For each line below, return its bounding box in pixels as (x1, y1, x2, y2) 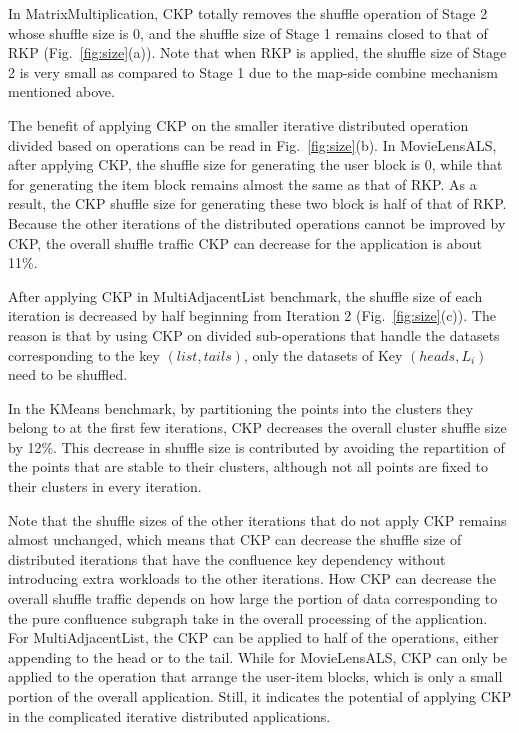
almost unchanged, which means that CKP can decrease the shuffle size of (8, 529, 462, 550)
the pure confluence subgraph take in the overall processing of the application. (8, 607, 488, 628)
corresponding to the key (8, 344, 160, 365)
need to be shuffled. (8, 364, 128, 385)
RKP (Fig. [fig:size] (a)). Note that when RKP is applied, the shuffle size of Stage (8, 42, 507, 63)
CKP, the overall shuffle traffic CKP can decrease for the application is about (8, 232, 483, 253)
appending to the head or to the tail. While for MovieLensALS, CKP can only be (8, 646, 507, 667)
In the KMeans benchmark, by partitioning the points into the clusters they (8, 397, 474, 418)
